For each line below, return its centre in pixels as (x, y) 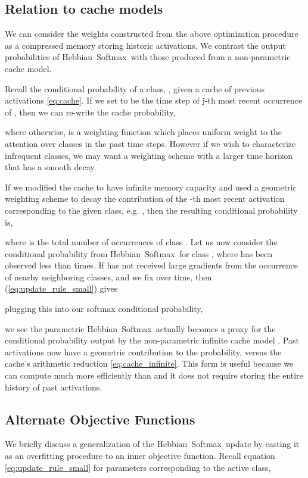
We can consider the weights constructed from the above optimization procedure (152, 34)
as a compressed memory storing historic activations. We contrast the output (145, 45)
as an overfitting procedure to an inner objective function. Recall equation (140, 456)
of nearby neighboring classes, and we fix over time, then (108, 277)
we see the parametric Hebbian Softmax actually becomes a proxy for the (140, 328)
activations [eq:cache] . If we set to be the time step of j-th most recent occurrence (154, 100)
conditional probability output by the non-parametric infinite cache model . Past (152, 340)
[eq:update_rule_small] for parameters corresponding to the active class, (138, 467)
